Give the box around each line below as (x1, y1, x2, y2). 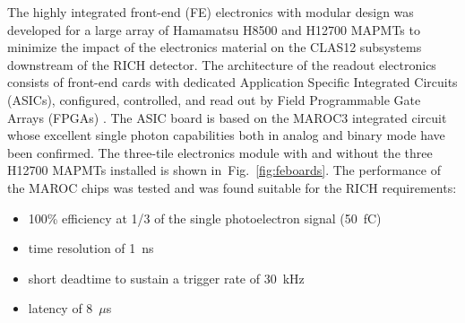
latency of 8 (28, 299, 93, 318)
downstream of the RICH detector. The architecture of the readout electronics (7, 55, 436, 74)
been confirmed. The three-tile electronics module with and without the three (7, 143, 433, 161)
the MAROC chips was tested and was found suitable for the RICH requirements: (7, 178, 457, 196)
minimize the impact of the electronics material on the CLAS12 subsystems (7, 38, 422, 57)
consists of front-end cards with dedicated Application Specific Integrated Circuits (7, 73, 458, 92)
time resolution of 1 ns (28, 239, 154, 258)
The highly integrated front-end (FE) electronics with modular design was (7, 3, 414, 21)
